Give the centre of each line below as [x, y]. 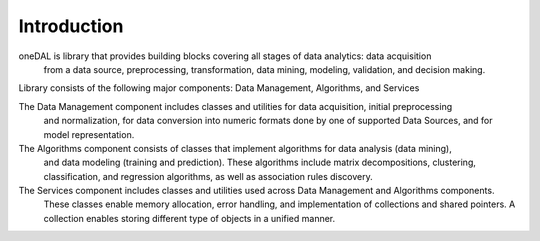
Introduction [71, 26]
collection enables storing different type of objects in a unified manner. [189, 218]
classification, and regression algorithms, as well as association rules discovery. [208, 176]
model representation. [89, 134]
